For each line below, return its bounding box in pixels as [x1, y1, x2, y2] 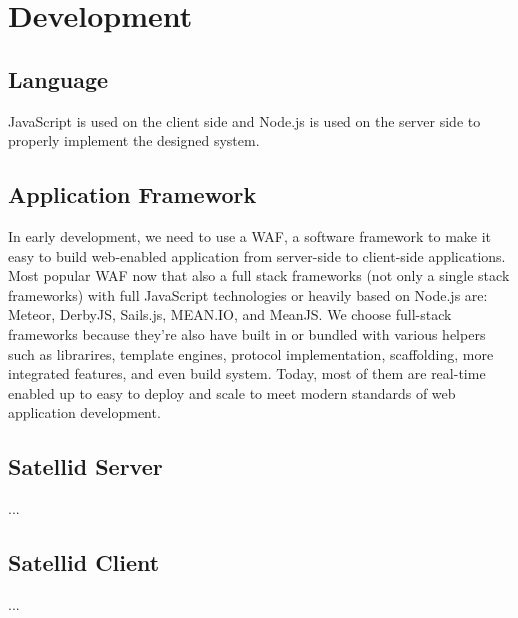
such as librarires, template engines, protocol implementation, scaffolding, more [8, 343, 494, 364]
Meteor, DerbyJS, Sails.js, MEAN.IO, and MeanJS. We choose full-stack [8, 304, 452, 325]
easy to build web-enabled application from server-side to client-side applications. [8, 245, 506, 266]
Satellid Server [8, 451, 163, 482]
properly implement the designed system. [8, 130, 260, 151]
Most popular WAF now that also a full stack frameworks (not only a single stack [8, 265, 510, 286]
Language [8, 63, 109, 94]
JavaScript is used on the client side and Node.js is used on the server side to [8, 110, 481, 131]
